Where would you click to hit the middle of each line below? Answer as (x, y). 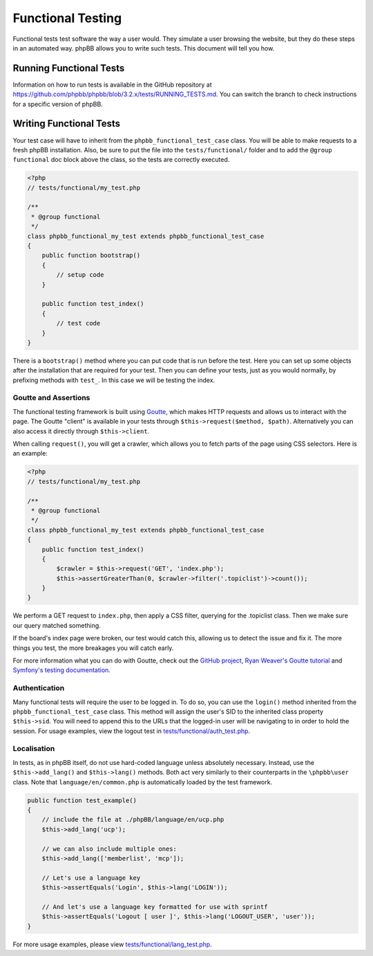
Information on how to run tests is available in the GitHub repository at (112, 84)
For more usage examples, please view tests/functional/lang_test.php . (112, 944)
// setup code (80, 275)
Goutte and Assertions (51, 398)
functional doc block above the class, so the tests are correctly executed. (121, 160)
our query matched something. (57, 625)
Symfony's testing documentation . (61, 670)
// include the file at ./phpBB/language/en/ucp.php (133, 820)
